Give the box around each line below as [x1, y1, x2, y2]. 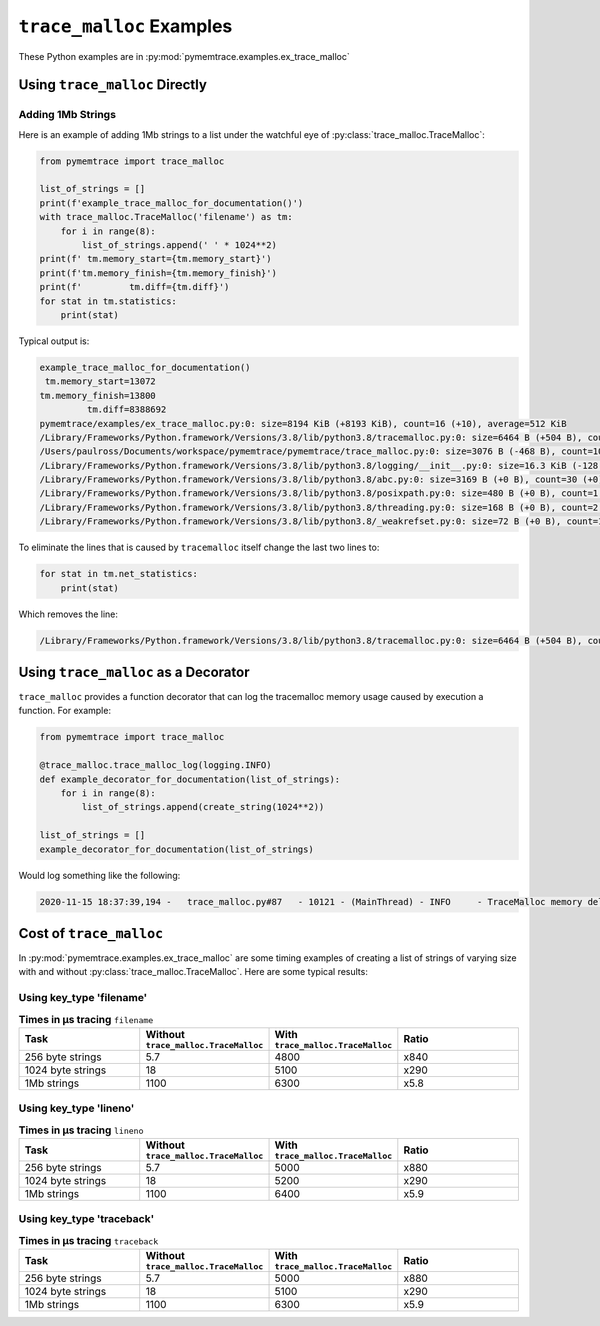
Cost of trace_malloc [18, 925, 164, 942]
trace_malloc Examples [18, 15, 233, 37]
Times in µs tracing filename [18, 1012, 154, 1026]
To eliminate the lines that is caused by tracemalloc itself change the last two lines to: [18, 541, 380, 554]
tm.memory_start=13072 [45, 376, 157, 387]
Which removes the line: [18, 608, 119, 620]
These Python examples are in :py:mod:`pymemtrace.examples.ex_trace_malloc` [18, 50, 350, 62]
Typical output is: [18, 335, 90, 347]
